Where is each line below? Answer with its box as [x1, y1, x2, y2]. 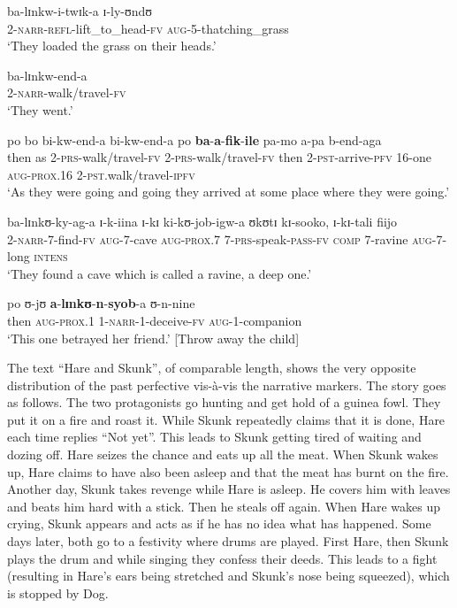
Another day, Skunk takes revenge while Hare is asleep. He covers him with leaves [7, 480, 451, 498]
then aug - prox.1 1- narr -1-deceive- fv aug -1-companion [7, 311, 302, 329]
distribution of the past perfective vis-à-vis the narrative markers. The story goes [7, 375, 446, 394]
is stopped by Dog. [7, 583, 109, 602]
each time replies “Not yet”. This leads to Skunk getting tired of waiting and [7, 427, 422, 446]
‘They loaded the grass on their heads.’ [7, 36, 217, 55]
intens [34, 247, 68, 266]
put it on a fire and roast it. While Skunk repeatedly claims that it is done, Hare [7, 410, 446, 428]
